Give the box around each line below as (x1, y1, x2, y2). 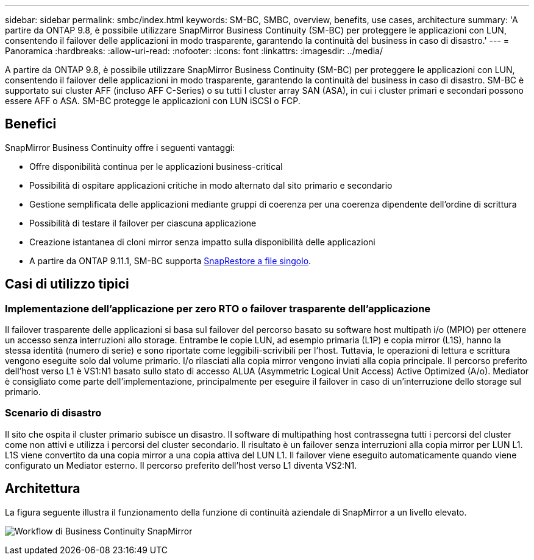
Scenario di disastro (5, 407, 102, 419)
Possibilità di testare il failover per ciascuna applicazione (29, 217, 257, 228)
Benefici (5, 116, 57, 132)
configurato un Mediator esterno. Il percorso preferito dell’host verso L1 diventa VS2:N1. (5, 460, 357, 471)
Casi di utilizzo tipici (5, 276, 129, 292)
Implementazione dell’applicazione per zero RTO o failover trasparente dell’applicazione (5, 302, 431, 315)
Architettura (5, 481, 80, 497)
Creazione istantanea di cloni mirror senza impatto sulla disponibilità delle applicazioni (29, 236, 376, 247)
